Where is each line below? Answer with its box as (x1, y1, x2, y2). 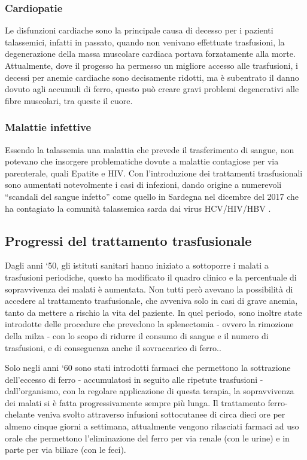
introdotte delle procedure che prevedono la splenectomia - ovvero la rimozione (5, 318, 294, 330)
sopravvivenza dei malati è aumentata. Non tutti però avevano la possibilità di (5, 282, 293, 295)
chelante (5, 408, 35, 421)
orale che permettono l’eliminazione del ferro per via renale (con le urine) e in (5, 431, 290, 444)
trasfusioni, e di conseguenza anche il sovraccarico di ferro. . (5, 341, 221, 354)
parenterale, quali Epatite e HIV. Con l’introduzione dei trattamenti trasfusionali (5, 166, 303, 179)
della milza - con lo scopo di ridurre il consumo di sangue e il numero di (5, 329, 269, 342)
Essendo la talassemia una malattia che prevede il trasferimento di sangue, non (5, 143, 294, 156)
